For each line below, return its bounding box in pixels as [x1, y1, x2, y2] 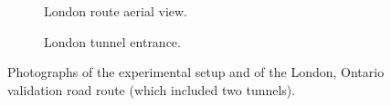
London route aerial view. [44, 2, 188, 20]
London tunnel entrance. [44, 32, 181, 51]
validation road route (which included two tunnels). [7, 80, 296, 99]
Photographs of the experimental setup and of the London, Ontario [7, 63, 385, 82]
